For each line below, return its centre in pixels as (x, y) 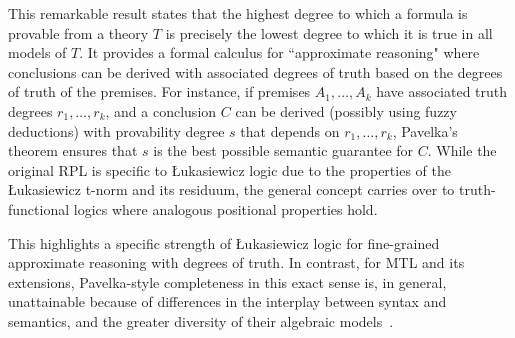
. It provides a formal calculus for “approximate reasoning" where (279, 52)
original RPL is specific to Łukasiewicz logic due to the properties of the (229, 169)
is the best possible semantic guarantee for (283, 150)
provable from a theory (78, 32)
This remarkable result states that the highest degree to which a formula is (238, 13)
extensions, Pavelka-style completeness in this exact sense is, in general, (227, 281)
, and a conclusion (161, 110)
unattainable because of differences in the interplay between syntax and (227, 301)
